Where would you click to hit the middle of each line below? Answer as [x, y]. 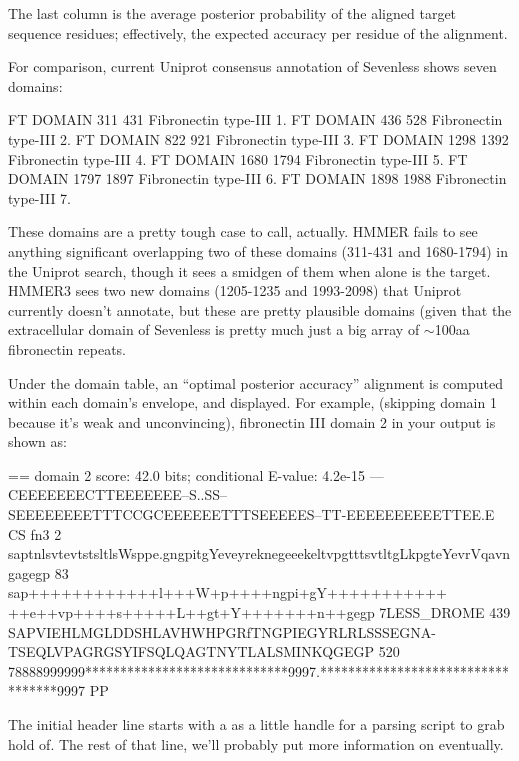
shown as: [37, 441]
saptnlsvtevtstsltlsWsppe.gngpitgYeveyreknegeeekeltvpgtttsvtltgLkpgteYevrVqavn [259, 553]
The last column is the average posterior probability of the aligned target [232, 13]
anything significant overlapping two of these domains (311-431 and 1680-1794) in [258, 250]
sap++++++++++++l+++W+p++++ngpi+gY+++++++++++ [227, 592]
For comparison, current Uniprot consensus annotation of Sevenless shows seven [252, 66]
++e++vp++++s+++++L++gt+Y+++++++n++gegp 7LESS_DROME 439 [259, 612]
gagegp [29, 572]
